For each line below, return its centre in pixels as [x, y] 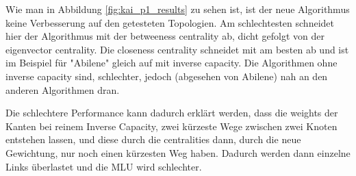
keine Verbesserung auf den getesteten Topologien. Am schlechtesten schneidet [170, 22]
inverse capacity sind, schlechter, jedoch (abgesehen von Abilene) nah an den [167, 76]
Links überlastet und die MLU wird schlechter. [104, 166]
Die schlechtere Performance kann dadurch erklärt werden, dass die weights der [172, 113]
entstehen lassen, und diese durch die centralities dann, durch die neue [153, 139]
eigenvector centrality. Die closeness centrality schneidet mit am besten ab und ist [177, 49]
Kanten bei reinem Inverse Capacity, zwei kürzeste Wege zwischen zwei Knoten [171, 126]
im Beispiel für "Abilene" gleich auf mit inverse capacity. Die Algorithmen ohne [171, 63]
